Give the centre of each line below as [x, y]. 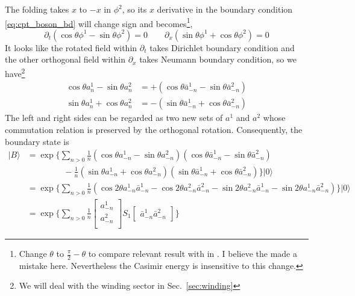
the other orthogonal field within [65, 59]
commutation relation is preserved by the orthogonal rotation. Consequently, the [154, 129]
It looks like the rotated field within [71, 47]
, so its [134, 9]
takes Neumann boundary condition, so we [218, 59]
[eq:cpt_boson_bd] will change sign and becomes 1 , [99, 22]
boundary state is [37, 141]
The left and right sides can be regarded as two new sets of [114, 118]
